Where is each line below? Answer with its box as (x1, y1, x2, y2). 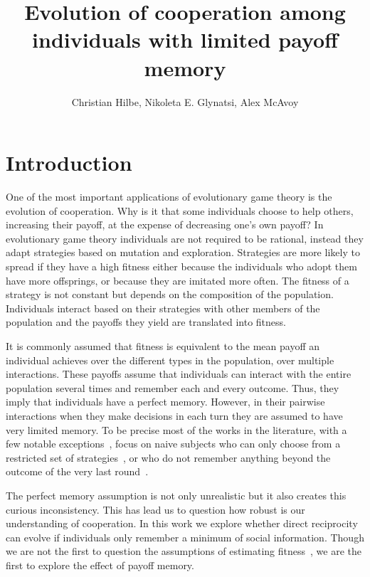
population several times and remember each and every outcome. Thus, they (6, 380, 339, 395)
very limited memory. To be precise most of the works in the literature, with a (6, 422, 347, 437)
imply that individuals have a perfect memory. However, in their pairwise (6, 394, 325, 409)
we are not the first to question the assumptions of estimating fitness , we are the (6, 544, 362, 559)
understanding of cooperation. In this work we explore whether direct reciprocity (6, 516, 358, 531)
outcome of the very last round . (6, 464, 149, 479)
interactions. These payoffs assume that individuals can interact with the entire (6, 366, 351, 381)
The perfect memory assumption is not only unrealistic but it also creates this (6, 487, 347, 502)
